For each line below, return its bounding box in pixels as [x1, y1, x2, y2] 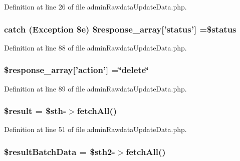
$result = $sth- [4, 104, 67, 117]
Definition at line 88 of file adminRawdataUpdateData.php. [4, 42, 187, 52]
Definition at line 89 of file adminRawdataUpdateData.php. [4, 83, 187, 93]
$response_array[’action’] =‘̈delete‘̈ [4, 63, 149, 76]
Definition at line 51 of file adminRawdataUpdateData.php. [4, 124, 187, 134]
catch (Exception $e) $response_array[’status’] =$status [4, 22, 236, 35]
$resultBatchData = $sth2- [4, 145, 115, 157]
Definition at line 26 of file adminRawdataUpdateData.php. [4, 1, 187, 11]
